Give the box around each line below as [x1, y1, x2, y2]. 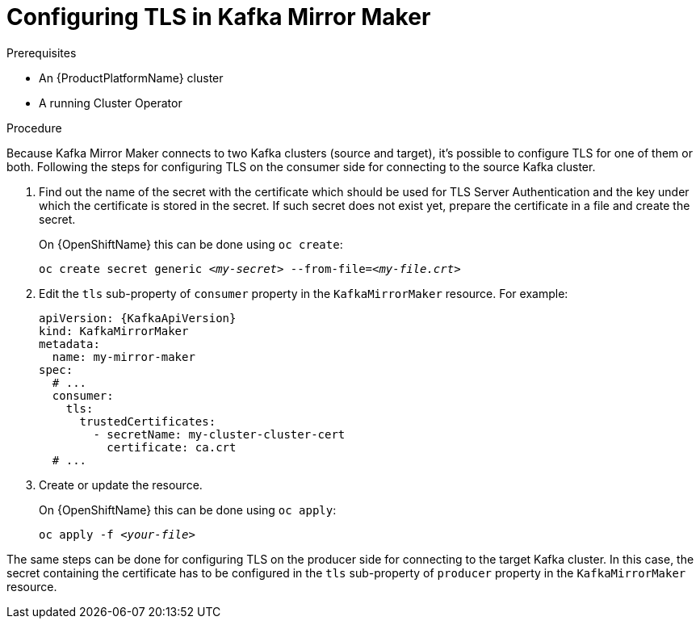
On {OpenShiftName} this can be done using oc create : [39, 237, 343, 251]
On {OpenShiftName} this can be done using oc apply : [39, 502, 337, 517]
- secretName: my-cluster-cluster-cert [93, 427, 346, 441]
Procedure [6, 120, 62, 135]
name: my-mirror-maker [52, 350, 195, 363]
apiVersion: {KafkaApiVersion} [39, 311, 237, 325]
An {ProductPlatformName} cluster [39, 70, 224, 85]
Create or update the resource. [39, 477, 203, 492]
